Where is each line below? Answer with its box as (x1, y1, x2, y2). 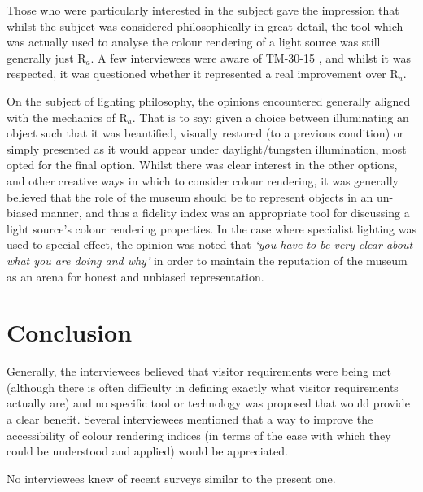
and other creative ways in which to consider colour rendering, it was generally (7, 172, 399, 189)
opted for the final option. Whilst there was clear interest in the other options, (7, 156, 398, 173)
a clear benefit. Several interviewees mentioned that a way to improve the (7, 411, 373, 427)
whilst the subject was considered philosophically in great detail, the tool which (7, 17, 403, 34)
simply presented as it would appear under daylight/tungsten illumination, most (7, 140, 407, 157)
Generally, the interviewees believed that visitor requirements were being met (7, 363, 392, 380)
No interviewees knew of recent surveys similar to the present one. (7, 469, 336, 486)
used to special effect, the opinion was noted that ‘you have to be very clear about (7, 236, 413, 253)
